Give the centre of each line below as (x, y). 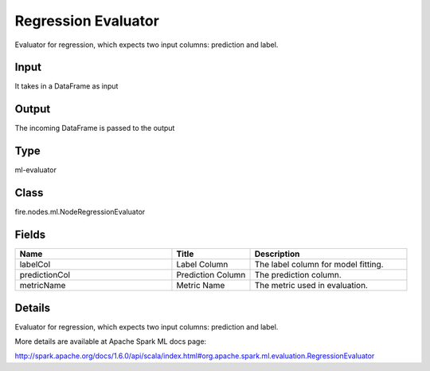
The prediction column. (298, 275)
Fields (30, 234)
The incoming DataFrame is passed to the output (95, 128)
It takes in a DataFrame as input (66, 86)
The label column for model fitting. (319, 265)
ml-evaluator (36, 170)
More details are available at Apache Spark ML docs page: (111, 341)
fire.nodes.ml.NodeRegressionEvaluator (80, 212)
